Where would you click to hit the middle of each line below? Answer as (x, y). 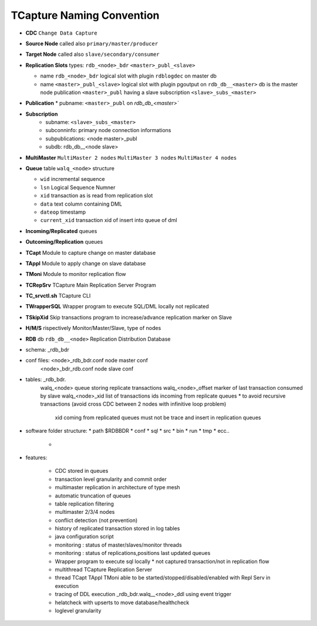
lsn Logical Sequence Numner (78, 187)
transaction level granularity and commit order (111, 479)
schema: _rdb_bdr (48, 350)
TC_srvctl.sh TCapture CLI (58, 296)
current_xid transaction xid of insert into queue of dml (109, 220)
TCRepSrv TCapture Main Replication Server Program (91, 285)
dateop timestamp (63, 212)
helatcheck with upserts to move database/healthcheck (122, 603)
